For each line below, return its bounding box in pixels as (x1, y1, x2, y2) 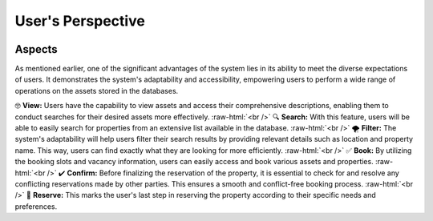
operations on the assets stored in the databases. (14, 86, 179, 95)
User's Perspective (14, 12, 146, 30)
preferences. (14, 201, 58, 211)
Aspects (14, 42, 58, 56)
